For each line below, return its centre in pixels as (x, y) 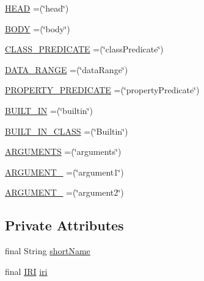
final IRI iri (26, 271)
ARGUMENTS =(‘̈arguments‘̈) (63, 151)
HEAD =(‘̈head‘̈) (37, 8)
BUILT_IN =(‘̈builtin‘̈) (49, 110)
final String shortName (48, 251)
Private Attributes (64, 225)
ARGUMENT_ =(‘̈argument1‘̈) (64, 172)
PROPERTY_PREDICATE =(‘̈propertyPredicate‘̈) (102, 90)
